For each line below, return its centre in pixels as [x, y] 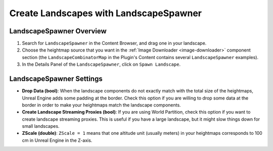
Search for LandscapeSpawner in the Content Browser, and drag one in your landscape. [114, 43]
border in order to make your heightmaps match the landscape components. [102, 105]
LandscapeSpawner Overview [58, 31]
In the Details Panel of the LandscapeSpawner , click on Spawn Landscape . [101, 64]
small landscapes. [41, 126]
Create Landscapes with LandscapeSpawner [106, 13]
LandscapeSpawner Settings [56, 79]
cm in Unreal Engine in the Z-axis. [57, 140]
